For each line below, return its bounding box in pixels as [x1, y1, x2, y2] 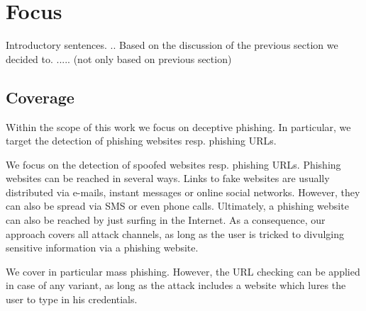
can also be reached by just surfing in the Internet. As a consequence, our [6, 213, 326, 227]
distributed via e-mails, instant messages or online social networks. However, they [6, 184, 360, 199]
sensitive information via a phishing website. [6, 240, 199, 255]
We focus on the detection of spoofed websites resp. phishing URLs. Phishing [6, 157, 341, 171]
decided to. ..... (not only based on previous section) [6, 51, 232, 66]
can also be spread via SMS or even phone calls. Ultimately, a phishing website [6, 198, 349, 213]
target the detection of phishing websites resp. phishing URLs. [6, 133, 277, 148]
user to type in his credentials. [6, 292, 138, 307]
